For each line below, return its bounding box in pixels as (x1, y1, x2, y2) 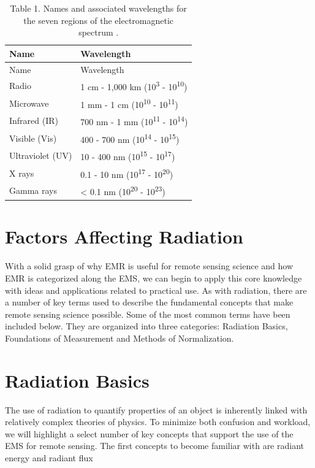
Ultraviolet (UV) (9, 149, 72, 162)
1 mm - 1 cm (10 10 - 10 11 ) (80, 96, 178, 110)
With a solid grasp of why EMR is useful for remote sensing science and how (5, 259, 294, 272)
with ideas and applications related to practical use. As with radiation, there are (5, 283, 307, 296)
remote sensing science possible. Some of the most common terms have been (5, 307, 290, 320)
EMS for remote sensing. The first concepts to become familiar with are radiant (5, 439, 304, 452)
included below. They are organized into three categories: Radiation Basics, (5, 320, 288, 332)
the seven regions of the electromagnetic (23, 13, 174, 26)
